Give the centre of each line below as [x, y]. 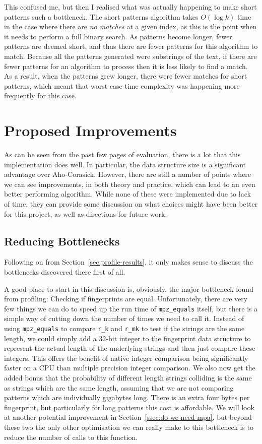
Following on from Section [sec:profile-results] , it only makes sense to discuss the [128, 262]
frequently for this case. [40, 96]
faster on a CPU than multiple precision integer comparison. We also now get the [130, 368]
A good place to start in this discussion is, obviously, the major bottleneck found [129, 289]
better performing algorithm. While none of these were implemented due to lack [127, 194]
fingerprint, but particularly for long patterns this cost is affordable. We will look [129, 407]
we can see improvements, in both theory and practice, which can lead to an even [130, 184]
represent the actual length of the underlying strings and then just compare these [130, 348]
